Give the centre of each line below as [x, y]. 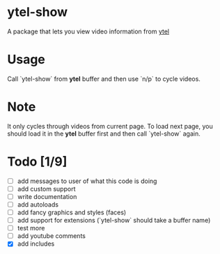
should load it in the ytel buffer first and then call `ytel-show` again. [104, 134]
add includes [36, 244]
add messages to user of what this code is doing [87, 181]
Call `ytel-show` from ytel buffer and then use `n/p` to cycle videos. [104, 79]
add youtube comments [51, 236]
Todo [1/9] [37, 161]
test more [31, 228]
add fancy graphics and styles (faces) [72, 212]
